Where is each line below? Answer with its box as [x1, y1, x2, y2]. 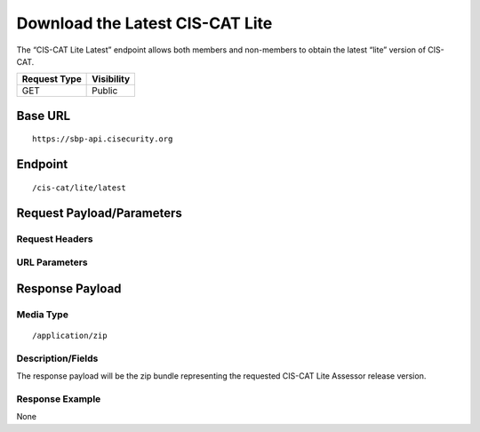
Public [92, 84, 118, 97]
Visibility [92, 73, 131, 85]
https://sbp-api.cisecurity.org [32, 134, 173, 144]
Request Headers [16, 232, 93, 244]
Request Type [21, 73, 82, 85]
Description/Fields [16, 352, 99, 364]
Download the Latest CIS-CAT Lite [16, 13, 273, 33]
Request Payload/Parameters [16, 205, 182, 220]
